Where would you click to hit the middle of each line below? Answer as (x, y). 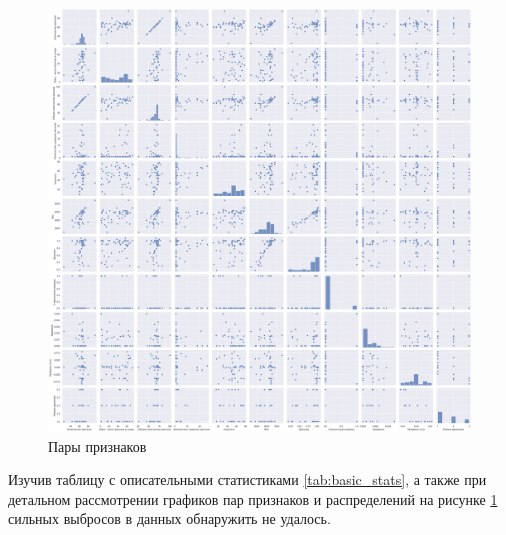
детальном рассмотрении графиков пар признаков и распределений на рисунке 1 (253, 498)
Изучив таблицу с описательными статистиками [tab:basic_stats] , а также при (247, 479)
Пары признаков (97, 445)
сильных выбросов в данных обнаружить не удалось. (169, 518)
